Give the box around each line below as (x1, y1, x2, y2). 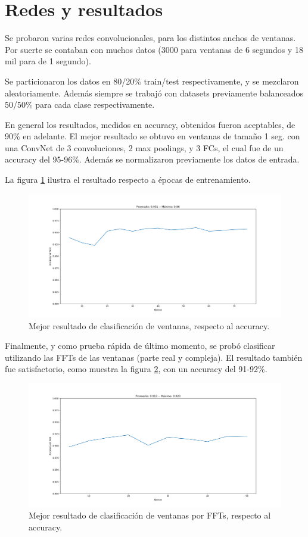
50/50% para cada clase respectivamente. (5, 98, 155, 111)
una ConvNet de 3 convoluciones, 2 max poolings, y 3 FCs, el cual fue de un (5, 141, 284, 154)
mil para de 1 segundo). (5, 55, 91, 67)
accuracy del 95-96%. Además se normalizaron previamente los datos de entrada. (5, 153, 300, 166)
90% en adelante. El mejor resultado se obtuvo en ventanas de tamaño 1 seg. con (5, 130, 300, 142)
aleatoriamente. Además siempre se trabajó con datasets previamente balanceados (5, 86, 304, 99)
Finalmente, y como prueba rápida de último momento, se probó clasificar (5, 339, 275, 352)
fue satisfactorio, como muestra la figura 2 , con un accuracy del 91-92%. (5, 363, 267, 375)
